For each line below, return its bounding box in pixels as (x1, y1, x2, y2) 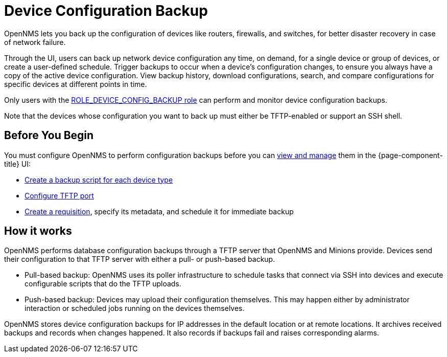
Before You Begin (4, 129, 94, 142)
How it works (4, 225, 72, 238)
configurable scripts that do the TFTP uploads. (25, 279, 181, 288)
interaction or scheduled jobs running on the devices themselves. (25, 304, 245, 313)
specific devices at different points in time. (4, 79, 147, 88)
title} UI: (4, 159, 31, 168)
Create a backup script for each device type (25, 175, 173, 184)
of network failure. (4, 37, 66, 47)
